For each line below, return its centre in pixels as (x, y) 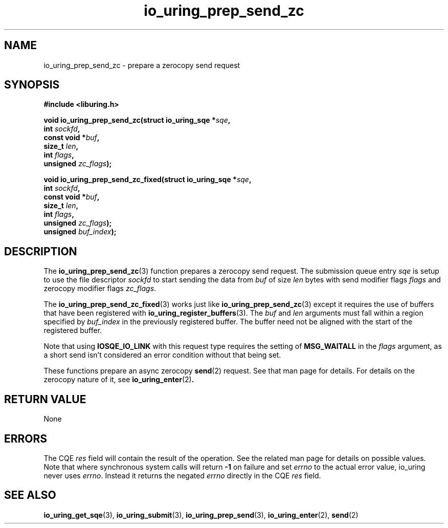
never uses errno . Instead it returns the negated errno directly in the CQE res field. (182, 475)
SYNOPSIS (32, 85)
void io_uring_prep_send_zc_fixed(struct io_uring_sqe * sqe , (148, 180)
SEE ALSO (30, 495)
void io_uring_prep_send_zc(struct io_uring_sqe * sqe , (137, 120)
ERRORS (26, 438)
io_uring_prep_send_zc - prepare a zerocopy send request (142, 65)
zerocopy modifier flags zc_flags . (100, 289)
